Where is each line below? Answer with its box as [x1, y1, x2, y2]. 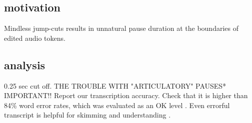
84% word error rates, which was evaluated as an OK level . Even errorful [4, 100, 230, 110]
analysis [4, 57, 45, 72]
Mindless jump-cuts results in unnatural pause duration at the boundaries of [4, 23, 238, 33]
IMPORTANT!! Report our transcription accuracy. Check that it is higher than [4, 90, 248, 101]
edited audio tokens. [4, 32, 65, 43]
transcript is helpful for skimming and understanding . [4, 110, 171, 120]
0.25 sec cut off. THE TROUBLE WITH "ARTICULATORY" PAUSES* [4, 80, 226, 91]
